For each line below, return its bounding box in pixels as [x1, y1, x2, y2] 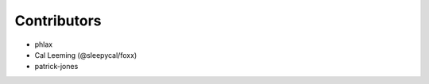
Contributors [14, 12, 102, 29]
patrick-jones [34, 62, 79, 71]
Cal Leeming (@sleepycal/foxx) [34, 50, 137, 59]
